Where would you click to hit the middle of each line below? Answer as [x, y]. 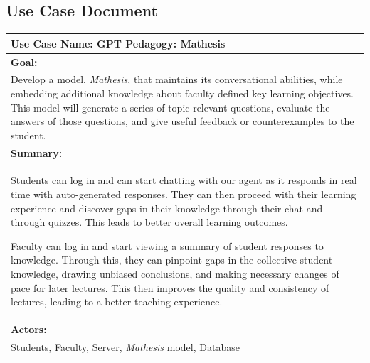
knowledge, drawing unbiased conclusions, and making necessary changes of [175, 274]
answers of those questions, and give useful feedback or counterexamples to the [183, 121]
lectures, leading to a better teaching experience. [117, 302]
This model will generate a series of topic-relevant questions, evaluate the [170, 107]
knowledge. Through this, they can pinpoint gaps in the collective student [172, 260]
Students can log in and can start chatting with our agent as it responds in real [184, 180]
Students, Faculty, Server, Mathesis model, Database [125, 346]
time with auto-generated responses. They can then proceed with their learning [184, 194]
